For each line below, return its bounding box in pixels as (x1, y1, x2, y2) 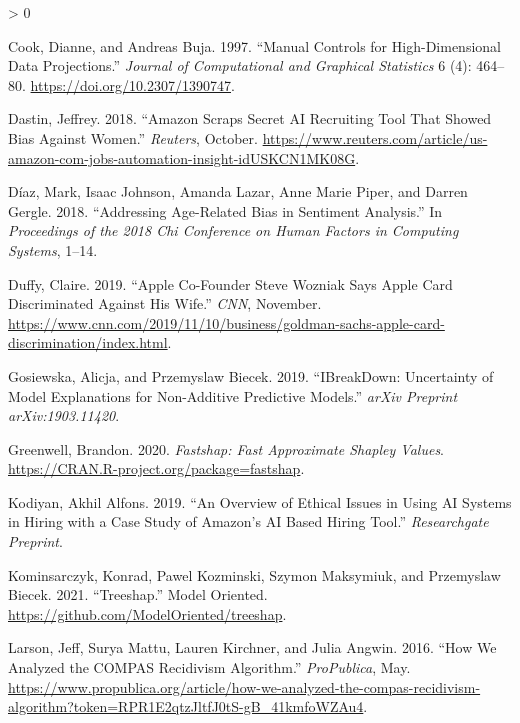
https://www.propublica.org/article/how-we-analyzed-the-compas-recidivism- (8, 676, 481, 697)
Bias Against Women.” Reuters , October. (8, 127, 258, 148)
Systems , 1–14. (8, 239, 98, 260)
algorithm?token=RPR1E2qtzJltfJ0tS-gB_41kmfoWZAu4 (8, 696, 364, 717)
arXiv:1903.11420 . (8, 405, 120, 426)
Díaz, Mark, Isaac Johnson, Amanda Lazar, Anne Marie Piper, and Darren (8, 181, 468, 202)
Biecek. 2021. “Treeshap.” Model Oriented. (8, 584, 268, 605)
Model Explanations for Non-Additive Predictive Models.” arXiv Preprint (8, 385, 458, 406)
